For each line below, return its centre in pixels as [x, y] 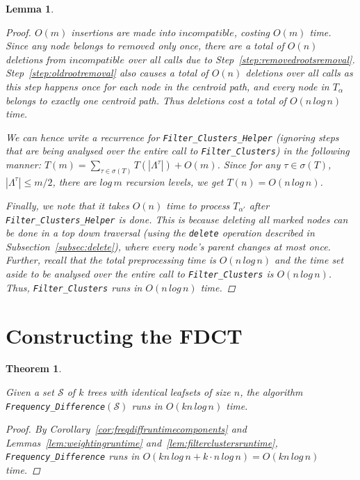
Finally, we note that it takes [67, 205]
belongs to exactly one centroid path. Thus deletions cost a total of [146, 100]
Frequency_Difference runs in [73, 456]
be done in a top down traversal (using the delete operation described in [160, 233]
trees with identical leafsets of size [159, 392]
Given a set [30, 392]
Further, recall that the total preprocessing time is [111, 260]
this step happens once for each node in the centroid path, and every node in [167, 86]
